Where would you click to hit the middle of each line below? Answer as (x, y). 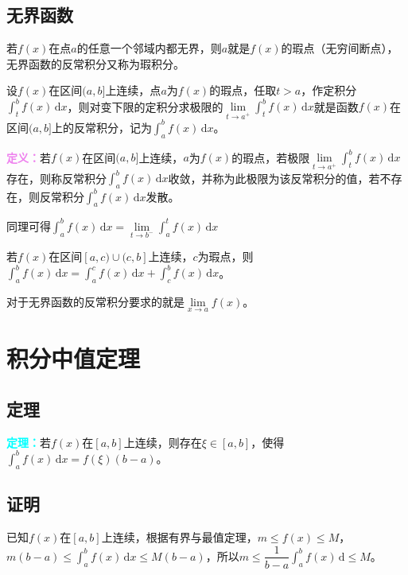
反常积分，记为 (113, 127)
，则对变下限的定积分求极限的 (145, 106)
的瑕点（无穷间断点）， (340, 48)
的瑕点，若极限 (271, 157)
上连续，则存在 (163, 442)
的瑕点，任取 (243, 90)
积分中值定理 (74, 358)
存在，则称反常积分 (56, 178)
